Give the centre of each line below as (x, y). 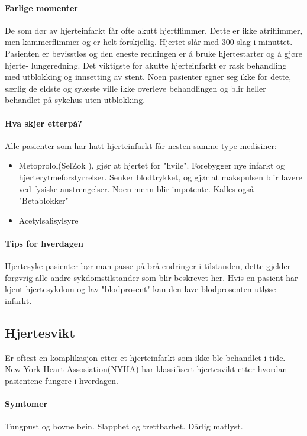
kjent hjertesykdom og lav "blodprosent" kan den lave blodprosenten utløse (140, 289)
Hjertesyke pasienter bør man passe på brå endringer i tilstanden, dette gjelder (148, 266)
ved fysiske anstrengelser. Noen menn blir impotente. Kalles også (136, 188)
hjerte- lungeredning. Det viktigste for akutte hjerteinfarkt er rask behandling (146, 65)
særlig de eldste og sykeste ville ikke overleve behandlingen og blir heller (135, 88)
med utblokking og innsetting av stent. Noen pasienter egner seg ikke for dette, (148, 77)
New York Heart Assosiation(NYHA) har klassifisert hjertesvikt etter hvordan (146, 369)
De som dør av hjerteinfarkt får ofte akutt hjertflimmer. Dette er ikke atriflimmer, (154, 30)
